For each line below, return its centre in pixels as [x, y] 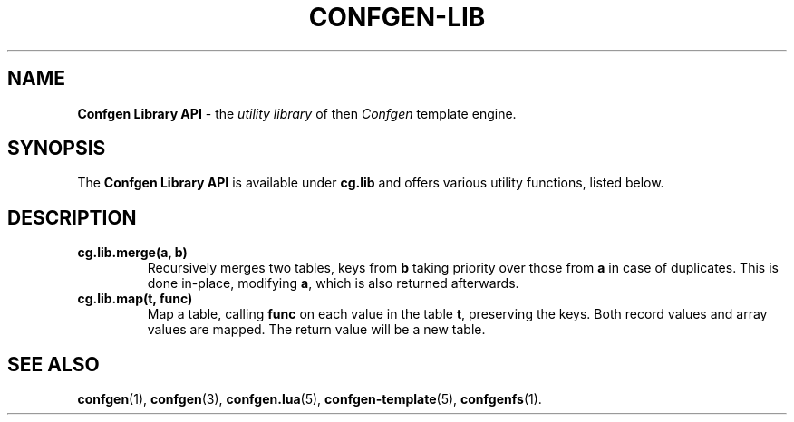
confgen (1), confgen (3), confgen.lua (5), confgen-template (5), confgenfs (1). [310, 399]
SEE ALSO [53, 364]
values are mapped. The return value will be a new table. [316, 330]
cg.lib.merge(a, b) [132, 253]
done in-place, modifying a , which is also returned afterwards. [333, 283]
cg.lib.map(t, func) [135, 299]
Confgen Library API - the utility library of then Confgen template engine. [297, 113]
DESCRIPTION [72, 217]
